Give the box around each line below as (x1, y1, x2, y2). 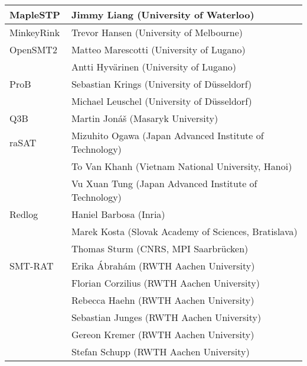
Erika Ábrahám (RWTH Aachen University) (71, 259, 255, 272)
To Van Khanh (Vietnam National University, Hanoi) (71, 159, 292, 173)
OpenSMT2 (9, 43, 57, 56)
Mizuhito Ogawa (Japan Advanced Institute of (71, 129, 264, 142)
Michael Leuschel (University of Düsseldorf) (71, 94, 252, 108)
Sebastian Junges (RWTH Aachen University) (71, 310, 262, 324)
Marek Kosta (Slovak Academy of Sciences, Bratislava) (71, 224, 298, 238)
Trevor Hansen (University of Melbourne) (71, 25, 243, 39)
